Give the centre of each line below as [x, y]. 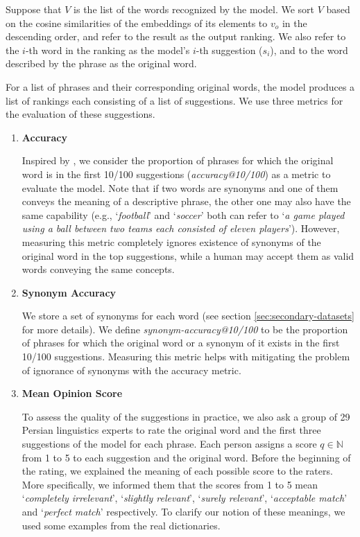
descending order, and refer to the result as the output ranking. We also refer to [176, 36]
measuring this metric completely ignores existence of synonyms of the [171, 241]
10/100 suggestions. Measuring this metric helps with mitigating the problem [186, 356]
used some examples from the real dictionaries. [121, 525]
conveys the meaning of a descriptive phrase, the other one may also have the [186, 201]
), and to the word [309, 50]
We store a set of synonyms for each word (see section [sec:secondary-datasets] [188, 316]
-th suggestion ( [229, 50]
